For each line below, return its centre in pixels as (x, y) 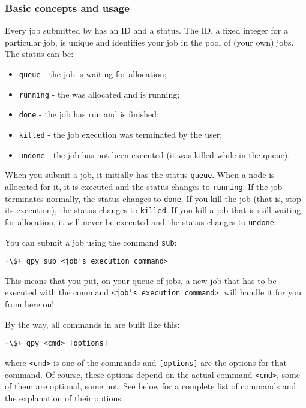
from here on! (30, 304)
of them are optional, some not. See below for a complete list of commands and (151, 386)
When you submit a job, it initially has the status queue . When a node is (140, 175)
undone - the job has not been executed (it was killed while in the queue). (154, 154)
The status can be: (39, 54)
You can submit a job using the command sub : (91, 242)
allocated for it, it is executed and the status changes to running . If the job (144, 186)
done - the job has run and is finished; (89, 114)
